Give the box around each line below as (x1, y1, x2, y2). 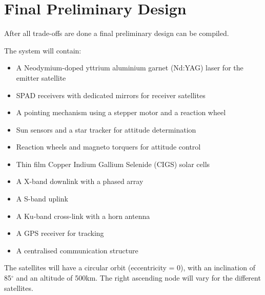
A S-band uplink (16, 193, 68, 204)
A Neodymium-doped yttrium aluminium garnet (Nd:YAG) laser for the (16, 62, 243, 73)
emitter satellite (16, 72, 66, 83)
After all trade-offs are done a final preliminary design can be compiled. (4, 28, 229, 39)
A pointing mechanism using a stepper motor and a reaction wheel (16, 107, 226, 118)
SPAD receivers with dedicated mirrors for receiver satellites (16, 89, 206, 100)
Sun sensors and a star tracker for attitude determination (16, 124, 196, 135)
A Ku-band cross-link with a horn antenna (16, 210, 150, 221)
